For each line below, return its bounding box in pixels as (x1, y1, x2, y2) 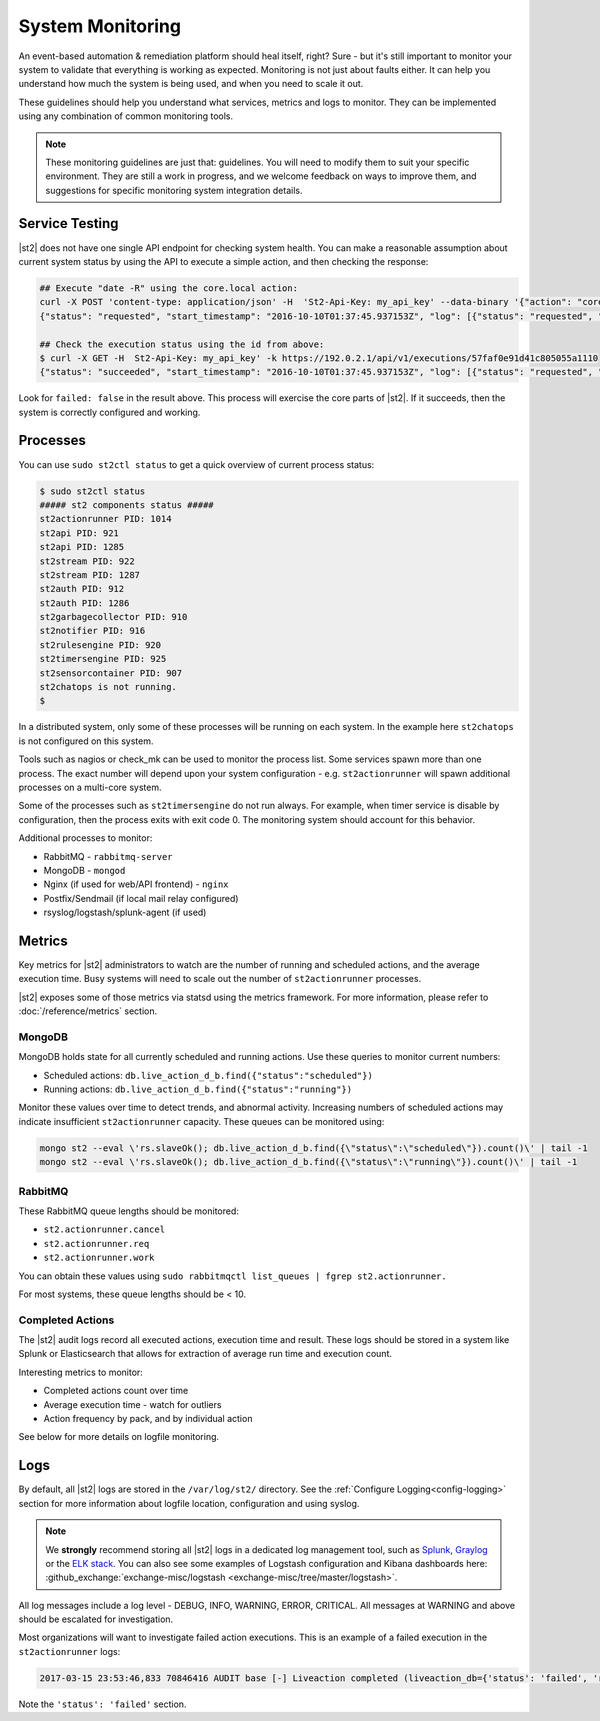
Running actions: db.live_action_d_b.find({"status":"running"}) (43, 1083, 353, 1095)
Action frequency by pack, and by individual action (43, 1413, 253, 1425)
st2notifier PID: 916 (39, 625, 146, 637)
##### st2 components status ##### (39, 499, 214, 510)
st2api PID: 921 (39, 527, 120, 539)
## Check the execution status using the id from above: (39, 338, 325, 350)
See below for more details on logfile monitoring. (18, 1431, 220, 1443)
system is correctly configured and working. (18, 406, 201, 418)
